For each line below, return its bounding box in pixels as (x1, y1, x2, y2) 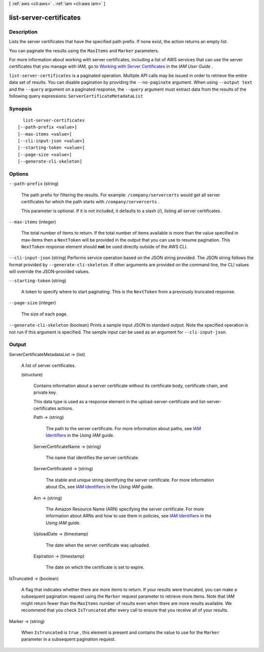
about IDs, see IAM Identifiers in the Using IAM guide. (45, 484, 154, 490)
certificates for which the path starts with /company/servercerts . (21, 199, 160, 205)
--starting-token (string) (9, 277, 66, 284)
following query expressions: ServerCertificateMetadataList (9, 93, 143, 99)
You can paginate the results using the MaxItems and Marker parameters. (9, 48, 159, 53)
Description (9, 28, 38, 35)
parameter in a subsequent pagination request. (21, 636, 116, 642)
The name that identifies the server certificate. (45, 455, 139, 460)
